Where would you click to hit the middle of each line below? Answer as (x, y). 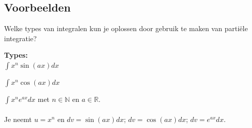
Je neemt (18, 119)
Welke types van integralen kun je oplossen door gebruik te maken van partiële (126, 28)
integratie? (20, 38)
